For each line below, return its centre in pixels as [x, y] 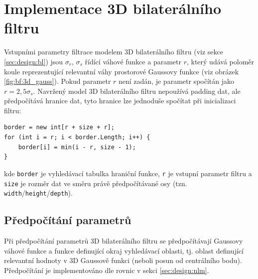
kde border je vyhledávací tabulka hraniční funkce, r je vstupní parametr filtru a [128, 173]
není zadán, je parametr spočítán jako [176, 81]
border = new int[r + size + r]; [59, 128]
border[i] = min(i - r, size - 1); [77, 147]
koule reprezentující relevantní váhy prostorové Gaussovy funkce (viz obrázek [122, 71]
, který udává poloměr [220, 61]
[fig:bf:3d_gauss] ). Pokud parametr [58, 81]
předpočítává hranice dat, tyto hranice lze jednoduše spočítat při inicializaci [120, 101]
